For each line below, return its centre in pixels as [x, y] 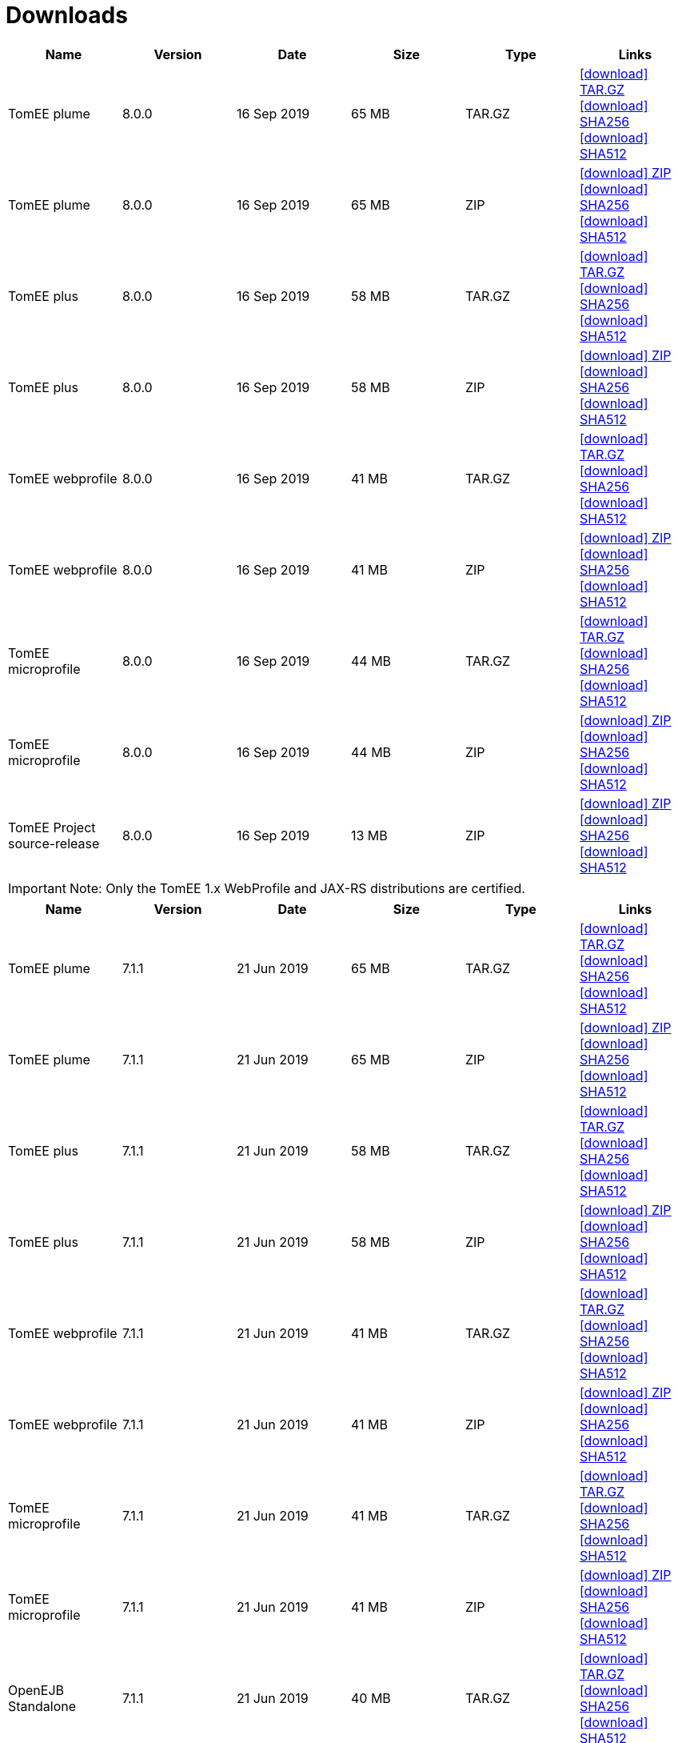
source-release [54, 843]
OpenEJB [36, 1690]
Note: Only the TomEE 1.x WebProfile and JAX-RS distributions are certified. [297, 888]
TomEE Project [52, 827]
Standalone [42, 1706]
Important [37, 888]
